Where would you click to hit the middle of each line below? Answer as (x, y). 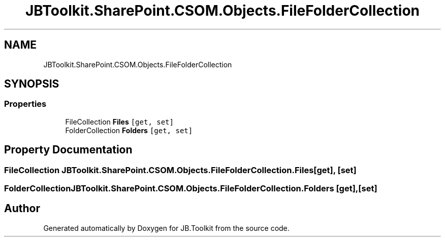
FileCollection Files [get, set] (119, 122)
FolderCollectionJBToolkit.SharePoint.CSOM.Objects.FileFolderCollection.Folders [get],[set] (191, 189)
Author (22, 209)
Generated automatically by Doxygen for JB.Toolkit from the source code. (166, 228)
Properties (25, 104)
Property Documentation (68, 150)
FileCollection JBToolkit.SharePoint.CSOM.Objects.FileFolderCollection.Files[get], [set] (180, 170)
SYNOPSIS (32, 84)
